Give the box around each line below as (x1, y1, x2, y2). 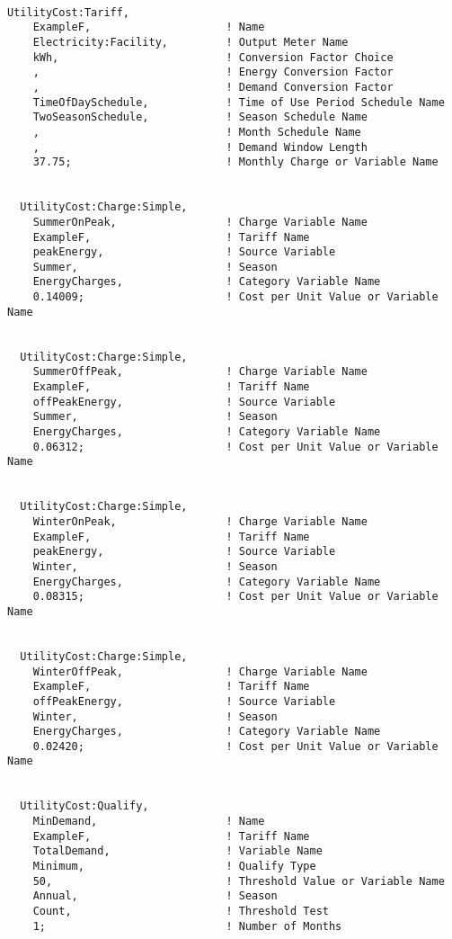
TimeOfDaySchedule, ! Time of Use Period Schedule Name (32, 95, 445, 109)
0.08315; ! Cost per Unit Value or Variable (32, 590, 439, 604)
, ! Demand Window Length (32, 140, 368, 154)
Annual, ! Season (32, 890, 278, 903)
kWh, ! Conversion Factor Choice (32, 50, 394, 64)
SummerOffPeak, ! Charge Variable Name (32, 365, 368, 379)
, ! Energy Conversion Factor (32, 66, 394, 79)
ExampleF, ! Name (32, 21, 265, 34)
